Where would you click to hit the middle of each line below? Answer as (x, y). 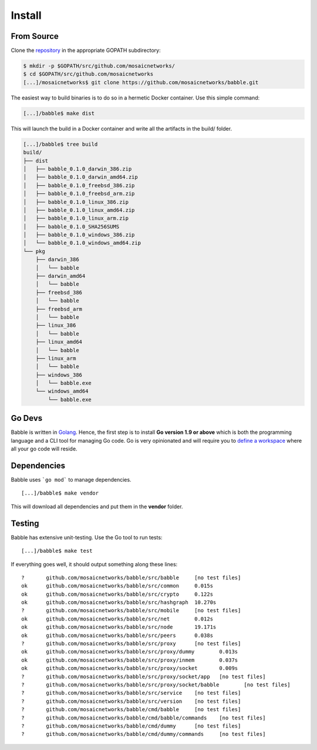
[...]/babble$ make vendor (60, 493)
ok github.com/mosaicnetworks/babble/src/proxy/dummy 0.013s (130, 652)
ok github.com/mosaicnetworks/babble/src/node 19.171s (119, 627)
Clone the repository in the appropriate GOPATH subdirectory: (86, 51)
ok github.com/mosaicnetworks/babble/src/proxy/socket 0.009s (130, 668)
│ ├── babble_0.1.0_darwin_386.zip (77, 169)
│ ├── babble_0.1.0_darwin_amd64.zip (80, 177)
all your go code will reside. (44, 449)
